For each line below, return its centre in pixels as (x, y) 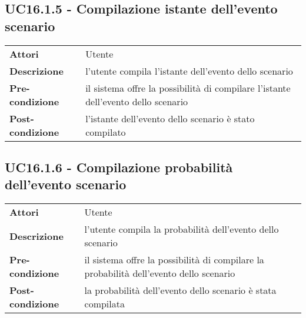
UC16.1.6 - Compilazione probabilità (119, 167)
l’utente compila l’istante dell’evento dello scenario (189, 71)
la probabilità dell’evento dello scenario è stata (180, 290)
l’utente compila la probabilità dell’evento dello (182, 229)
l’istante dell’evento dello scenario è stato (170, 118)
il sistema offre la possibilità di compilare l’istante (188, 88)
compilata (104, 304)
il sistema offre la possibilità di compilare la (174, 260)
